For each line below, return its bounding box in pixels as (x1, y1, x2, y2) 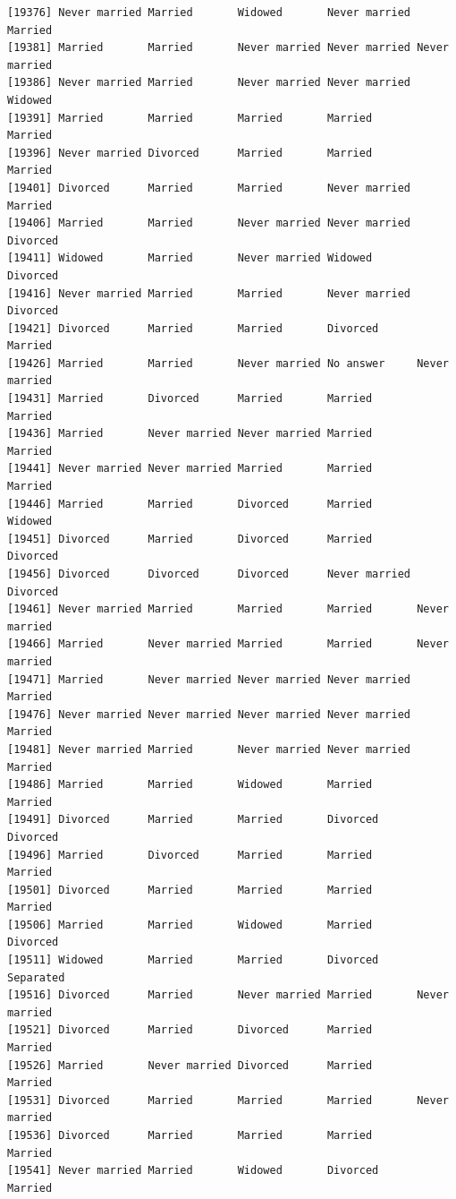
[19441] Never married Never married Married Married (7, 462, 373, 475)
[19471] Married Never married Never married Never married (7, 672, 411, 686)
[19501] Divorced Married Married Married (7, 883, 373, 896)
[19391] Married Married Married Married (7, 111, 373, 124)
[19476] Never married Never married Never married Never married (7, 707, 411, 721)
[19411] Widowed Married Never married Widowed (7, 252, 373, 265)
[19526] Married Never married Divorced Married (7, 1058, 373, 1072)
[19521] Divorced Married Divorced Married (7, 1023, 373, 1037)
